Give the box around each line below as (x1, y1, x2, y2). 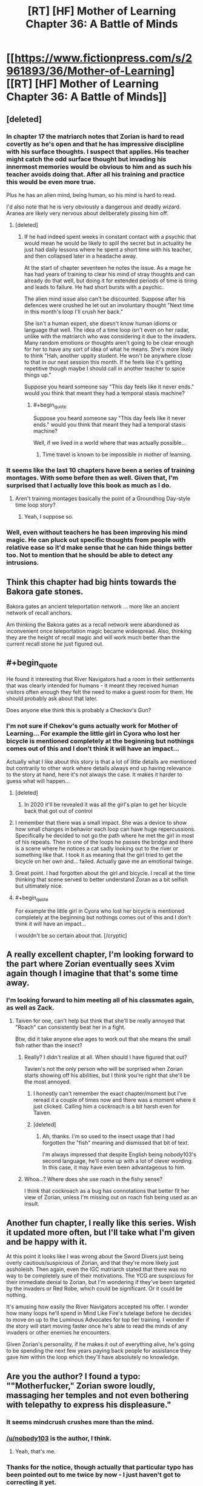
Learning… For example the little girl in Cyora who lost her (6, 729, 181, 738)
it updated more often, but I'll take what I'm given (6, 1227, 195, 1238)
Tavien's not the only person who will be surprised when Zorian (24, 1065, 183, 1073)
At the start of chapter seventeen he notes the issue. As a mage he (24, 264, 191, 271)
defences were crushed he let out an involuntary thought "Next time (24, 301, 194, 308)
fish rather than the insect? (15, 1042, 83, 1049)
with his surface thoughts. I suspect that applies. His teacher (6, 147, 190, 156)
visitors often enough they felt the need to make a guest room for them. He (6, 688, 193, 695)
